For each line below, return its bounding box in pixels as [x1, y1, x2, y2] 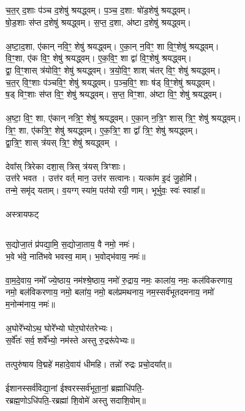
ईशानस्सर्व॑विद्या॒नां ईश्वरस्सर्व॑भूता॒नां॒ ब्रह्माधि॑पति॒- [6, 382, 145, 394]
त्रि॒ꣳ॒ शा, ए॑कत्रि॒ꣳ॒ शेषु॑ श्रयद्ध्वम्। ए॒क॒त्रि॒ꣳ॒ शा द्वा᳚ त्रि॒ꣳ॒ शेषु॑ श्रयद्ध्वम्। [6, 123, 198, 136]
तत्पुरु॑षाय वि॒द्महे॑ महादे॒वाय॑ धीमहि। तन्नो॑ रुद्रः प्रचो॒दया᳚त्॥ [6, 358, 171, 371]
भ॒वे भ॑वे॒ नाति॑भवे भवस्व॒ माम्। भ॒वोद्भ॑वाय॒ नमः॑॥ [6, 249, 146, 262]
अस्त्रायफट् [6, 208, 39, 221]
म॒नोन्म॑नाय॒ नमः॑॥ [6, 298, 55, 311]
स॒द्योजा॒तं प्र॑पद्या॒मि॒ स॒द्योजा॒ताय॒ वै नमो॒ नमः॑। [6, 238, 135, 251]
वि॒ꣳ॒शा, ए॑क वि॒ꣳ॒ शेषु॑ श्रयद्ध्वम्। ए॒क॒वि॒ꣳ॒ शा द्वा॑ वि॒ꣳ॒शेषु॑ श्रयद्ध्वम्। [6, 51, 192, 64]
